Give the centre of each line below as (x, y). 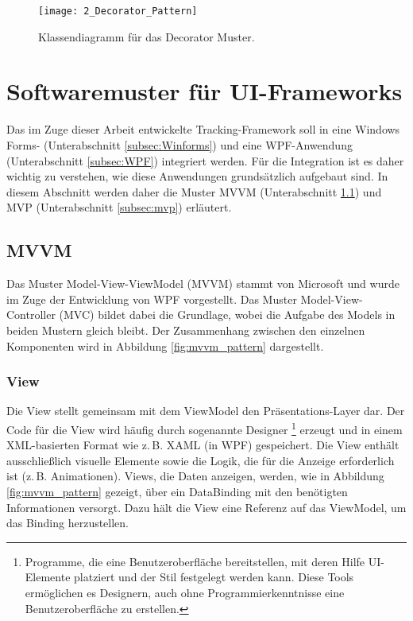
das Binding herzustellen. (68, 523)
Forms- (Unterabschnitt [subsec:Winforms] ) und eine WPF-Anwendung (179, 144)
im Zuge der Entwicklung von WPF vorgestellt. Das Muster (152, 299)
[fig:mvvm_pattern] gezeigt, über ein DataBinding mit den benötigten (177, 491)
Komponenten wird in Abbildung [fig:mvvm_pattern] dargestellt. (165, 345)
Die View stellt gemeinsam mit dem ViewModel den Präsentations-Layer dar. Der (206, 411)
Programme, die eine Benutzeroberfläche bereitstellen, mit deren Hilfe (195, 561)
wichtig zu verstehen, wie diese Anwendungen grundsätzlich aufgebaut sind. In (197, 176)
